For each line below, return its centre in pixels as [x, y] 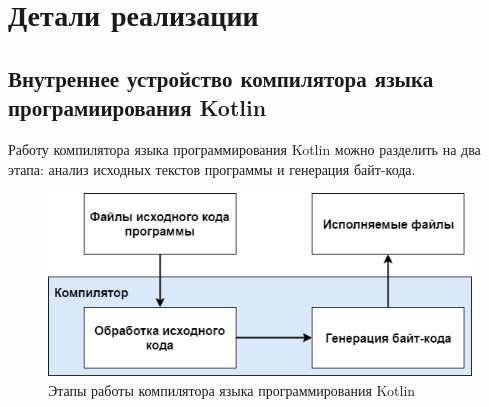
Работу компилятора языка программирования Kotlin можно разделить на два [244, 148]
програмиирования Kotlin [137, 107]
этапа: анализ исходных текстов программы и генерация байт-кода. [212, 168]
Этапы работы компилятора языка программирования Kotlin [232, 389]
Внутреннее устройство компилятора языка [221, 77]
